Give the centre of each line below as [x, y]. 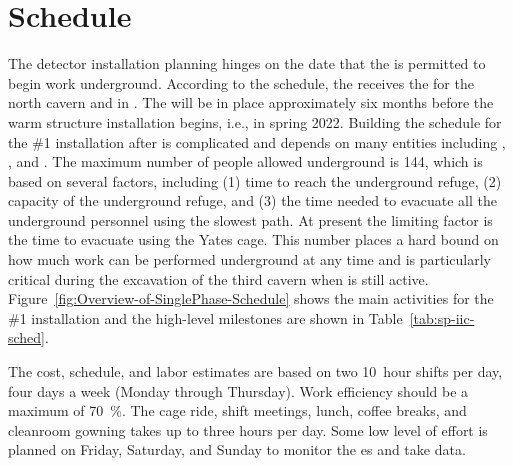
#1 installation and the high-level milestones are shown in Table [205, 317]
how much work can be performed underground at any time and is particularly [249, 259]
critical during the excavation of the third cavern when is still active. [218, 278]
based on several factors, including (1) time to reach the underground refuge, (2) [255, 180]
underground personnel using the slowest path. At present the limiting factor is [250, 219]
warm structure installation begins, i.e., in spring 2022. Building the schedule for [255, 121]
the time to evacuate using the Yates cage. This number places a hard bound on [253, 239]
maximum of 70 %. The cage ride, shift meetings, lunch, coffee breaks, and [237, 410]
